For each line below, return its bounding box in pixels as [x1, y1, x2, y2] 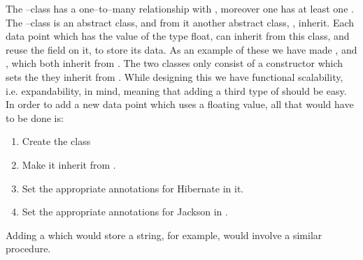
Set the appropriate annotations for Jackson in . [22, 204, 228, 219]
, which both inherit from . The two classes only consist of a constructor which [6, 56, 343, 70]
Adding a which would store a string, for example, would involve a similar [6, 227, 322, 242]
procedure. [6, 241, 51, 256]
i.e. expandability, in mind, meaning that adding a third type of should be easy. [6, 83, 347, 98]
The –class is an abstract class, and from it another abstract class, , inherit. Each [6, 15, 355, 29]
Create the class [22, 134, 91, 148]
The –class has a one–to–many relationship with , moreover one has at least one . [6, 1, 354, 15]
